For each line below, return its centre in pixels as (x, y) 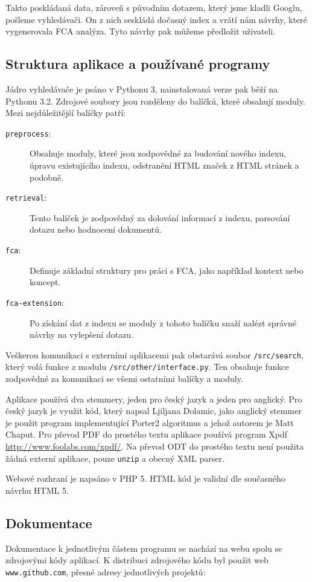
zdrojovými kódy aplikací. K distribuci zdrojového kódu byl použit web (137, 560)
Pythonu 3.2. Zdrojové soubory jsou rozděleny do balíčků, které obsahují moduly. (155, 101)
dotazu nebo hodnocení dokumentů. (96, 229)
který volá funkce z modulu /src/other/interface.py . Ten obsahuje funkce (147, 367)
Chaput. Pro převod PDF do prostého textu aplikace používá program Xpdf (147, 434)
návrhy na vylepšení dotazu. (82, 335)
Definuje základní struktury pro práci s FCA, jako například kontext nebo (167, 270)
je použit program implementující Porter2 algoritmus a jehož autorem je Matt (150, 422)
